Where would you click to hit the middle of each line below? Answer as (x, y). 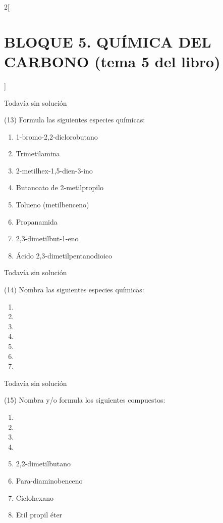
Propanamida (37, 221)
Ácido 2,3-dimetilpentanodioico (64, 255)
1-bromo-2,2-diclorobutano (57, 136)
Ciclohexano (35, 497)
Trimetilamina (38, 154)
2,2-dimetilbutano (43, 464)
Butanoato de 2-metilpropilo (60, 187)
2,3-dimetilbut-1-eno (47, 238)
